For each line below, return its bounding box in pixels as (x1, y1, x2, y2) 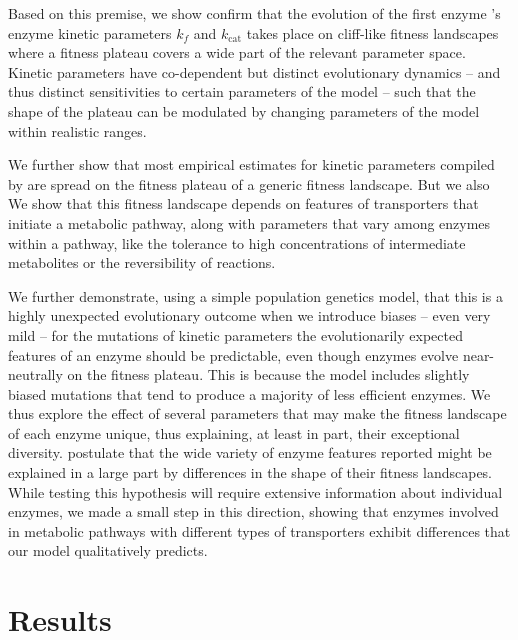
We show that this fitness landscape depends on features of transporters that (8, 193, 479, 214)
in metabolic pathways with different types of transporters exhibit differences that (8, 520, 511, 541)
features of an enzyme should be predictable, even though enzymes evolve (8, 344, 459, 365)
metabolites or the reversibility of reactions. (8, 252, 276, 273)
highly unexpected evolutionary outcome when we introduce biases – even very (8, 305, 491, 326)
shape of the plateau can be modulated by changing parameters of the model (8, 100, 480, 121)
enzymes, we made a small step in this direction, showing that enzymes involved (8, 501, 499, 522)
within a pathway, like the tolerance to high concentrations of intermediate (8, 232, 466, 253)
